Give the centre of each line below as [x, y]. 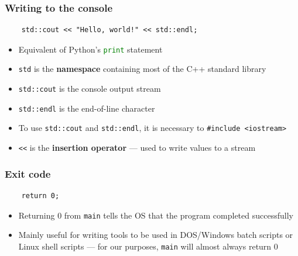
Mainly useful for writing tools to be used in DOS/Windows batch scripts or [156, 235]
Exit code [28, 173]
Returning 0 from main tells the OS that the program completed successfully [156, 215]
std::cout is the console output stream [90, 89]
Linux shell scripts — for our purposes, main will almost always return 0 [148, 246]
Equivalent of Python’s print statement [90, 49]
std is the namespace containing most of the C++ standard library [142, 69]
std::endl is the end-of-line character [87, 108]
